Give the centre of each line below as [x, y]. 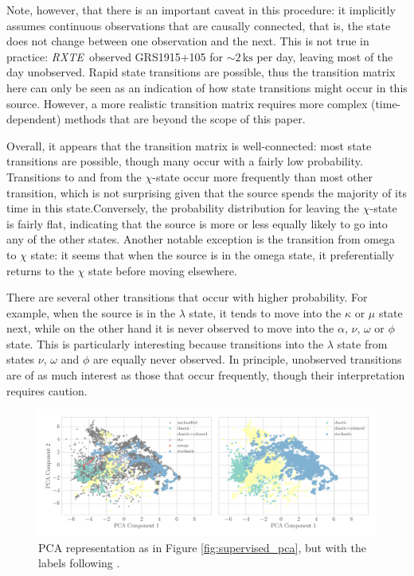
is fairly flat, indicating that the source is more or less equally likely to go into [197, 223]
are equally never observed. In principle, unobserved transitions [247, 359]
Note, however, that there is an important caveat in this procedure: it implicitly [201, 10]
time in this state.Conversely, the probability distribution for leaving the [183, 208]
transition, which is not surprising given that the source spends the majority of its [207, 192]
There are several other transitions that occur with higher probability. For [187, 297]
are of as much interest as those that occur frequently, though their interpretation [206, 375]
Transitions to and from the [74, 176]
